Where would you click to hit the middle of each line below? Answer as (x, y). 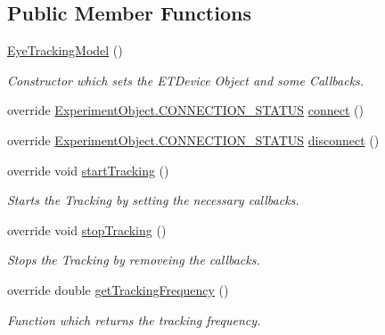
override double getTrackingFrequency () (118, 289)
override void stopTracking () (87, 229)
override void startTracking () (88, 170)
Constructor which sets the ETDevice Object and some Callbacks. (186, 80)
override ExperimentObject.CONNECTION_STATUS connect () (185, 110)
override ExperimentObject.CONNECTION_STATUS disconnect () (193, 139)
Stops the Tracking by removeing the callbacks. (134, 260)
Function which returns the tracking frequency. (134, 319)
